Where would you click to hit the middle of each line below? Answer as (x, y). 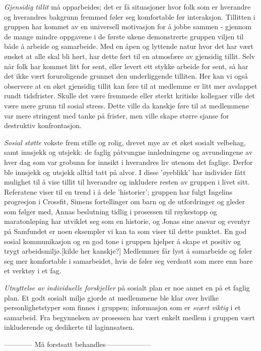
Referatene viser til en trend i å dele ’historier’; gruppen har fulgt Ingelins (118, 191)
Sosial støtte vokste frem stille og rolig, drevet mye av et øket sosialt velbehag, (125, 142)
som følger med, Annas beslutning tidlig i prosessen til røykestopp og (111, 211)
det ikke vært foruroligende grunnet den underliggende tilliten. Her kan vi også (126, 76)
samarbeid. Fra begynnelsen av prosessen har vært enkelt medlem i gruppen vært (129, 317)
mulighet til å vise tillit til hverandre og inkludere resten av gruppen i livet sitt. (127, 182)
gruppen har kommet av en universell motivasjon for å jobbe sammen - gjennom (128, 26)
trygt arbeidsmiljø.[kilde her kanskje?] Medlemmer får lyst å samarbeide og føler (128, 251)
